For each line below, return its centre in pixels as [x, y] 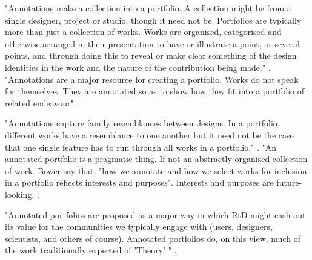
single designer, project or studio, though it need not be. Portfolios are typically [153, 20]
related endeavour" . [42, 102]
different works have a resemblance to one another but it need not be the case [149, 135]
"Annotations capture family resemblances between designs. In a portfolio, [142, 123]
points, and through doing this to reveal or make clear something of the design [151, 55]
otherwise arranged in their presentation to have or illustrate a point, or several [152, 43]
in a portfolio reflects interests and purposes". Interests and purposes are [139, 182]
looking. [20, 194]
